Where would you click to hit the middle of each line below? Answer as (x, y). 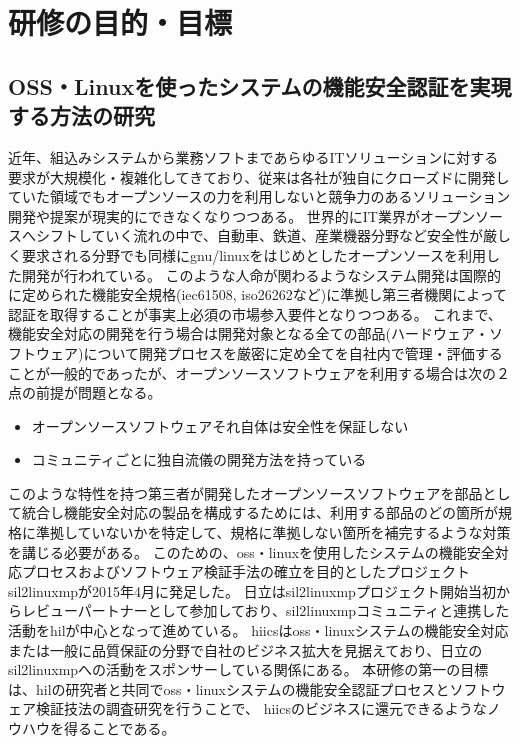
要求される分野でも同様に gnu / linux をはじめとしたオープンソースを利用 (254, 254)
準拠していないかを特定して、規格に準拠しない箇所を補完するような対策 (273, 532)
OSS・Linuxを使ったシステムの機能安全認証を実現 (260, 85)
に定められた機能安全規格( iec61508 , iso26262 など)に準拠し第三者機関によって (258, 294)
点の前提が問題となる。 (85, 392)
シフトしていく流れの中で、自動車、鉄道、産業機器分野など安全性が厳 (266, 235)
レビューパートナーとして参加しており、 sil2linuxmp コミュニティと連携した (265, 610)
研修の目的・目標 (120, 22)
